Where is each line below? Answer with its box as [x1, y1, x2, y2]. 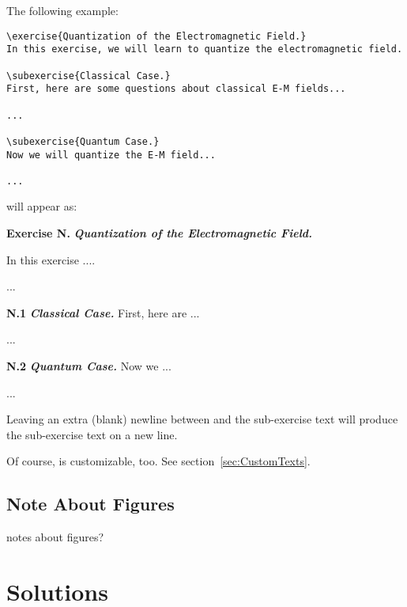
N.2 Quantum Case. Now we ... [6, 358, 171, 374]
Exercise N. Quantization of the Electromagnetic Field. [6, 225, 313, 241]
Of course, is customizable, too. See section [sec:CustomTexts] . [6, 453, 311, 469]
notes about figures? [6, 529, 104, 545]
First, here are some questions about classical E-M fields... [6, 83, 346, 95]
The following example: [6, 2, 119, 18]
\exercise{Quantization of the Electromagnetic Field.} [6, 30, 307, 42]
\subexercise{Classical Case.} [6, 70, 171, 82]
